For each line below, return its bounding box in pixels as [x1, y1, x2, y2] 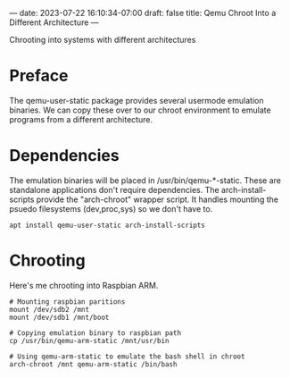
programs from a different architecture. [9, 113, 153, 124]
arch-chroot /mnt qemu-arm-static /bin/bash [9, 359, 178, 369]
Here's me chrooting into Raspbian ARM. [9, 280, 159, 290]
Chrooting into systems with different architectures [9, 35, 196, 45]
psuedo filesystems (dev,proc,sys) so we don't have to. [9, 203, 213, 214]
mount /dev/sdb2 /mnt [9, 305, 90, 314]
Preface [9, 66, 69, 86]
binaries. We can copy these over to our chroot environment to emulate [9, 105, 271, 115]
